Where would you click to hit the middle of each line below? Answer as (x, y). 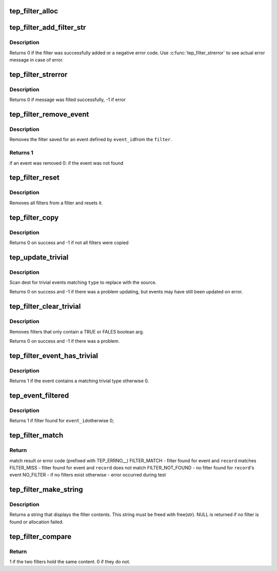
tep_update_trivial (39, 257)
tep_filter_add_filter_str (48, 27)
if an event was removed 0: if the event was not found (66, 163)
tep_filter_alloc (34, 11)
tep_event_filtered (39, 396)
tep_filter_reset (35, 178)
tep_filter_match (36, 435)
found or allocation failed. (36, 522)
